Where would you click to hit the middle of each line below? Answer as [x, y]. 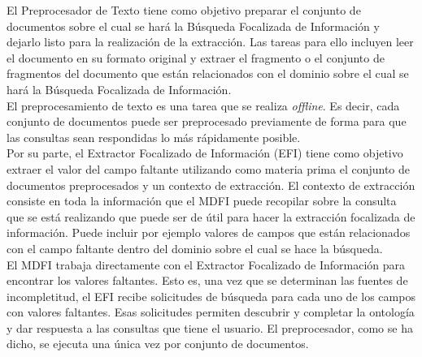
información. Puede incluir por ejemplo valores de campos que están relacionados [209, 232]
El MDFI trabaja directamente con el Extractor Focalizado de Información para [206, 264]
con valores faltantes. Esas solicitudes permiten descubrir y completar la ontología [211, 312]
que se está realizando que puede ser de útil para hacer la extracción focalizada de [211, 216]
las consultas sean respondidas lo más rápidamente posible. [154, 137]
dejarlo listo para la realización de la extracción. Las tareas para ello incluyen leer [210, 42]
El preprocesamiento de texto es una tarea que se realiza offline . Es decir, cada [203, 105]
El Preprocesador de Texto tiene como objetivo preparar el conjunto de [184, 10]
